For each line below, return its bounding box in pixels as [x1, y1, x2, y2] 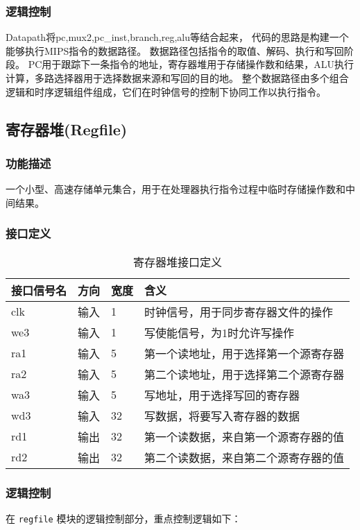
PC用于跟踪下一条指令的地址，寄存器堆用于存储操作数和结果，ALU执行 [28, 57, 354, 71]
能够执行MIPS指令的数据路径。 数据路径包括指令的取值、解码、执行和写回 [6, 43, 344, 58]
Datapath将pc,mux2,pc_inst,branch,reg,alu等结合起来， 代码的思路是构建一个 [6, 30, 349, 44]
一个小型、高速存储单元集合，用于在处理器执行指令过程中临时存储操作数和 [6, 182, 345, 196]
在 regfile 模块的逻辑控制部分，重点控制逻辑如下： [6, 511, 241, 525]
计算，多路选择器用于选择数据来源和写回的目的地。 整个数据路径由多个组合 [6, 71, 349, 85]
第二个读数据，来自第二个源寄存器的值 [144, 449, 345, 465]
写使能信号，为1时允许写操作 [144, 324, 295, 341]
